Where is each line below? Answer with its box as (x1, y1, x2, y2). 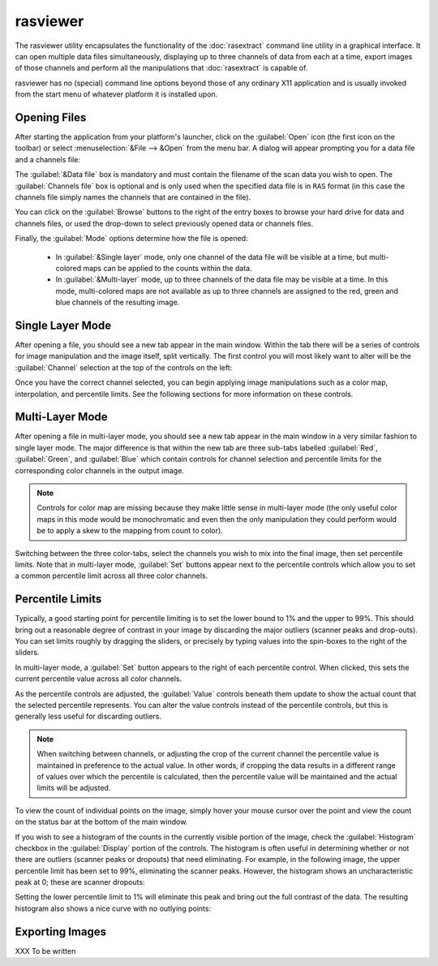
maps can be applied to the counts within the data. (82, 263, 252, 273)
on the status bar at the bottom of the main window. (15, 817, 188, 827)
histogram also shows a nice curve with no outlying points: (15, 903, 211, 913)
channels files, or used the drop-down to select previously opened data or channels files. (15, 218, 314, 228)
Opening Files (15, 110, 87, 124)
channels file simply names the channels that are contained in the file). (15, 192, 251, 202)
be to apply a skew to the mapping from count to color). (36, 526, 223, 536)
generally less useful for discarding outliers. (15, 711, 162, 722)
